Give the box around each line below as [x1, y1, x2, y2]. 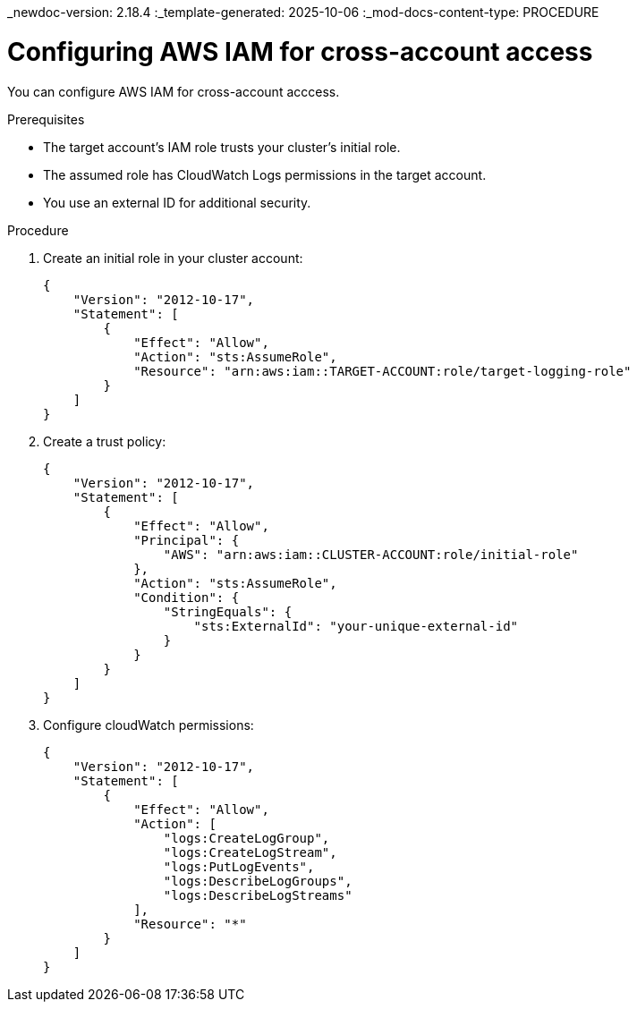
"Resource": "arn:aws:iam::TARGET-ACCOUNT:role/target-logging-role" [133, 363, 632, 378]
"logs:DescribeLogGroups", [163, 873, 352, 888]
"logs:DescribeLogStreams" [163, 887, 352, 903]
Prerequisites [7, 111, 85, 127]
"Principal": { [133, 532, 240, 547]
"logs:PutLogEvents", [163, 859, 315, 874]
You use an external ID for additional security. [43, 194, 311, 210]
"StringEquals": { [163, 604, 293, 619]
